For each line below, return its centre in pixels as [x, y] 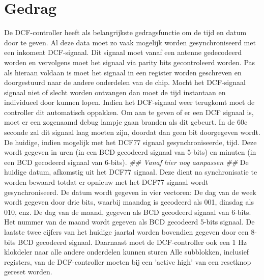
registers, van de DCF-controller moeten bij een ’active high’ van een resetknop [128, 261]
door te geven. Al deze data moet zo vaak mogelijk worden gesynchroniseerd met [130, 42]
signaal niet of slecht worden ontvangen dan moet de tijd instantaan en [115, 92]
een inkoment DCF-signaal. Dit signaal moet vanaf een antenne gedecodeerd [123, 52]
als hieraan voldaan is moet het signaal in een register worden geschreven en [123, 72]
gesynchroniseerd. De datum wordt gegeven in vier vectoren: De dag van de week [130, 192]
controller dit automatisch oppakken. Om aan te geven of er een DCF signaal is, [129, 112]
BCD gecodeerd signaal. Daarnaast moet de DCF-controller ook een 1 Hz [132, 242]
